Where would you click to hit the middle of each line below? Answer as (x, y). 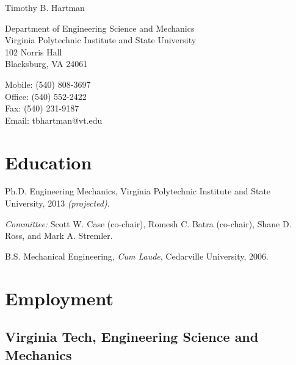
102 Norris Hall (34, 51)
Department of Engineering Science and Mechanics (100, 28)
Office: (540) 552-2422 (46, 96)
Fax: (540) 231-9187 (42, 108)
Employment (60, 298)
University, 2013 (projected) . (57, 203)
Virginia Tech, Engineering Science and (132, 337)
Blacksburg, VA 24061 (46, 64)
